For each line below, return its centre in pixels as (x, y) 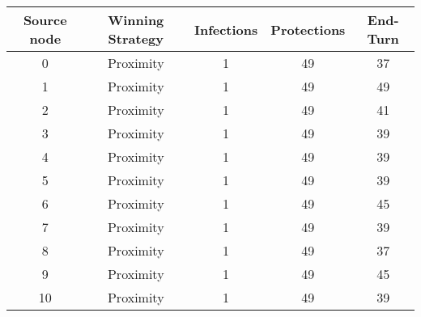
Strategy (136, 38)
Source (45, 20)
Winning (136, 20)
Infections (226, 29)
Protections (308, 29)
